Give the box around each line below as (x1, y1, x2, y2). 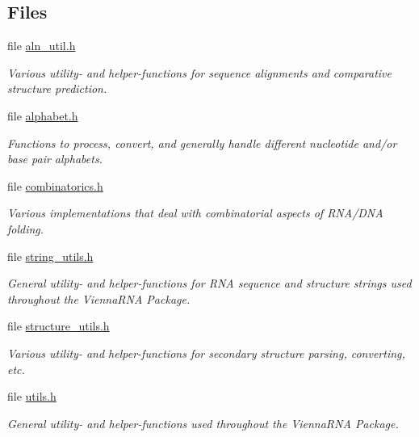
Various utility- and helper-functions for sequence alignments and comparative (7, 64, 392, 81)
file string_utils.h (7, 247, 94, 264)
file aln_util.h (7, 37, 76, 54)
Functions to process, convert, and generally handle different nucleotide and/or (7, 134, 397, 151)
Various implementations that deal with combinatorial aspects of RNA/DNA (7, 204, 383, 221)
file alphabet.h (7, 107, 78, 124)
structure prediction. (7, 80, 107, 97)
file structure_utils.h (7, 317, 110, 334)
